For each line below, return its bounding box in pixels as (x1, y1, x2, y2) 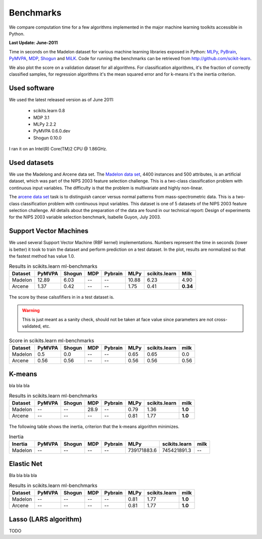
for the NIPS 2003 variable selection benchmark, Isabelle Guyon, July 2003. (9, 214, 161, 220)
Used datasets (9, 158, 54, 167)
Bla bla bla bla (9, 473, 37, 478)
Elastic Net (9, 460, 43, 468)
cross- (214, 316, 228, 322)
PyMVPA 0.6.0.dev (33, 128, 70, 134)
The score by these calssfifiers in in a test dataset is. (9, 294, 115, 300)
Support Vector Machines (9, 227, 89, 235)
